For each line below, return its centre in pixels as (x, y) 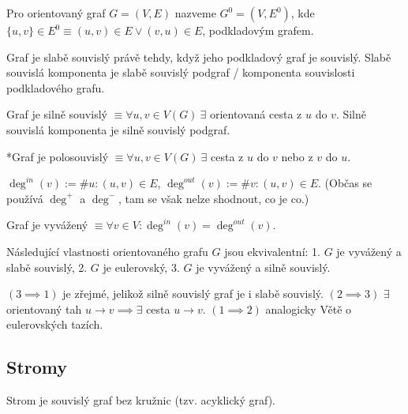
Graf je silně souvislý (57, 114)
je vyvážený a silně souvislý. (263, 267)
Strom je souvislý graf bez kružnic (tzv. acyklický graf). (141, 400)
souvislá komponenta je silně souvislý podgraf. (118, 129)
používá (25, 198)
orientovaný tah (44, 309)
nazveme (195, 13)
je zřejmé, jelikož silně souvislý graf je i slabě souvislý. (193, 294)
